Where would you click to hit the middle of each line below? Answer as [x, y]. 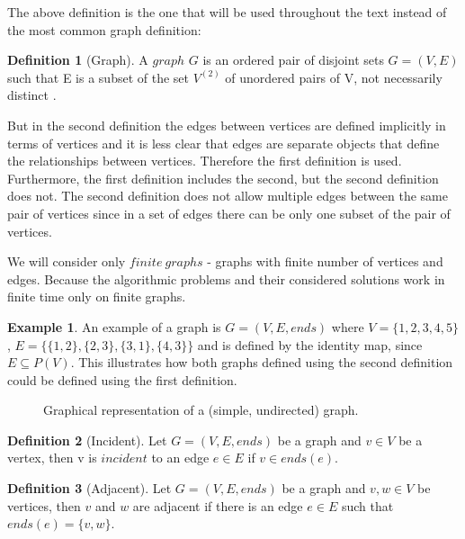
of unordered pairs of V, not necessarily [334, 77]
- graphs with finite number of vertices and [325, 261]
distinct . [32, 95]
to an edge [180, 458]
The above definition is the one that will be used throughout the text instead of [227, 12]
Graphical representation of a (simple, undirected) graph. [201, 410]
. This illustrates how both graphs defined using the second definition [262, 362]
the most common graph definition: [104, 29]
